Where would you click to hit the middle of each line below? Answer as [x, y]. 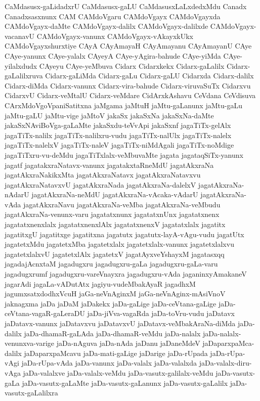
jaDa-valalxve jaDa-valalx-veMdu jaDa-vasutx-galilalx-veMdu [118, 372]
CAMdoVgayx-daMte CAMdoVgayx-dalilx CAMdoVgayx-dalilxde [106, 26]
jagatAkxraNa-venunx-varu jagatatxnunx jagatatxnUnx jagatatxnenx [112, 214]
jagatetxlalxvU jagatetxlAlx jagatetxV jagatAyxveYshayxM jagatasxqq [115, 254]
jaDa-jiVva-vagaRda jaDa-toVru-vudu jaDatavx [161, 313]
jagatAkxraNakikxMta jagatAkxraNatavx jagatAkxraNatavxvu [103, 175]
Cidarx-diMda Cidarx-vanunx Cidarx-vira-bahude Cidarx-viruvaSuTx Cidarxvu [128, 85]
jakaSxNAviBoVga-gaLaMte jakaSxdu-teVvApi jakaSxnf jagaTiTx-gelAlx [118, 125]
